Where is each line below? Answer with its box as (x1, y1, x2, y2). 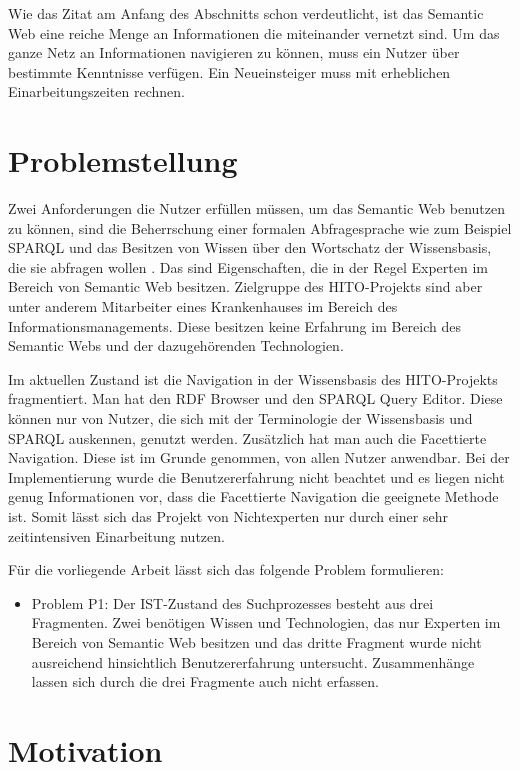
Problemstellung (8, 140, 238, 181)
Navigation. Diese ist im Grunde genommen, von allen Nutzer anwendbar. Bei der (8, 447, 510, 468)
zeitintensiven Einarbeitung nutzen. (8, 525, 225, 546)
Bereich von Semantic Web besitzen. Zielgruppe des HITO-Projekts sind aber (8, 276, 483, 297)
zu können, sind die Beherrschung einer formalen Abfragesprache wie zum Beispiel (8, 217, 512, 238)
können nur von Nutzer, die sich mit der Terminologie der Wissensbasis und (8, 408, 473, 429)
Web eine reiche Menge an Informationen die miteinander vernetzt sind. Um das (8, 22, 500, 43)
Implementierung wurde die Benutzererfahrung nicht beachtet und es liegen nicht (8, 466, 505, 487)
